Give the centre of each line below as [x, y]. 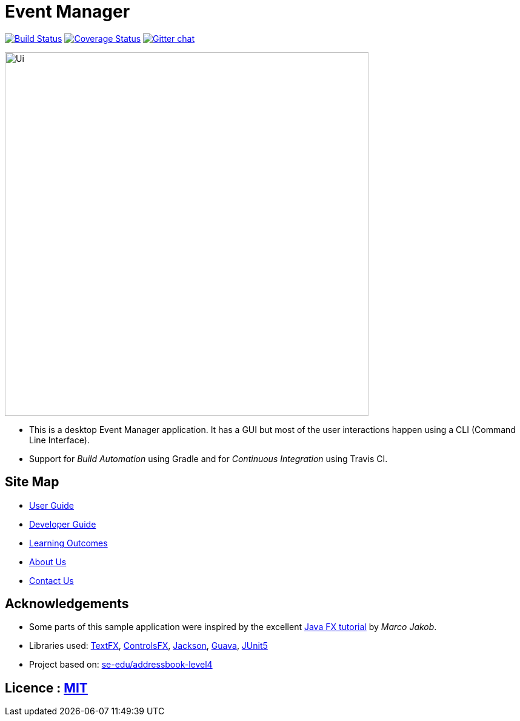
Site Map [32, 482]
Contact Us [52, 580]
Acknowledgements [67, 604]
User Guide [52, 505]
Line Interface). [59, 440]
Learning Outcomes [68, 543]
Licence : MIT [46, 688]
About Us [48, 562]
